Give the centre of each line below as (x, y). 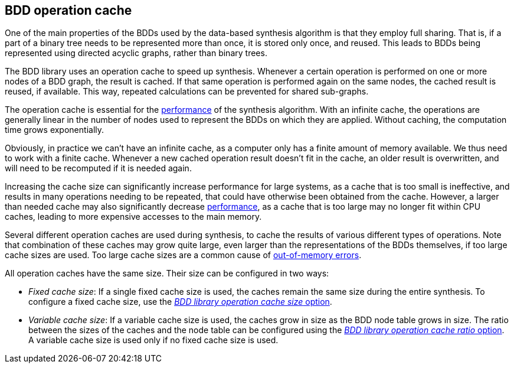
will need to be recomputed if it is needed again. (98, 168)
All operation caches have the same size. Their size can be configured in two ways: (167, 273)
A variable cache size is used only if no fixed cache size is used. (153, 340)
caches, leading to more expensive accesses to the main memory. (133, 217)
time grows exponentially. (55, 130)
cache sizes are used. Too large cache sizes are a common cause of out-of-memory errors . (183, 255)
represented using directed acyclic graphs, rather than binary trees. (136, 53)
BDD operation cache (68, 10)
